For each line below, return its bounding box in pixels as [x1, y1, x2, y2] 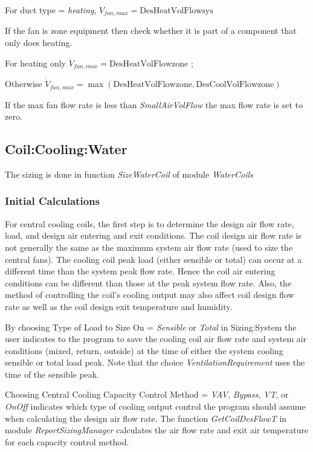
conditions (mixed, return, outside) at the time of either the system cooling [5, 344, 283, 357]
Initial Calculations [5, 193, 100, 208]
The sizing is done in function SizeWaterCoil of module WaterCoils [5, 167, 253, 180]
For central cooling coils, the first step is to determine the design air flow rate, [5, 217, 294, 230]
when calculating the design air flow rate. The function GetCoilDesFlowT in [5, 412, 287, 424]
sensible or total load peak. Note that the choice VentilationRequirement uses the [5, 356, 305, 369]
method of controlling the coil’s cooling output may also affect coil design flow [5, 288, 294, 301]
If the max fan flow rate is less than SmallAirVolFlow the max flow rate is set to [5, 98, 303, 111]
